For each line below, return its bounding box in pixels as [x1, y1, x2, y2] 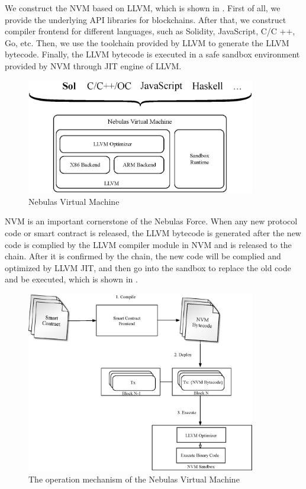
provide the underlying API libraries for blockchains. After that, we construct [5, 13, 286, 25]
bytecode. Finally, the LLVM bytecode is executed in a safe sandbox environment [5, 48, 300, 60]
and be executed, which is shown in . [5, 273, 138, 285]
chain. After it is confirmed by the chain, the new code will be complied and [5, 250, 281, 262]
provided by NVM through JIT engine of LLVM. [5, 59, 182, 72]
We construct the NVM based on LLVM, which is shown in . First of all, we [5, 2, 281, 14]
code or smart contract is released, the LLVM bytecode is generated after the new [5, 226, 301, 239]
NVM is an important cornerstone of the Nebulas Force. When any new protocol [5, 215, 298, 227]
